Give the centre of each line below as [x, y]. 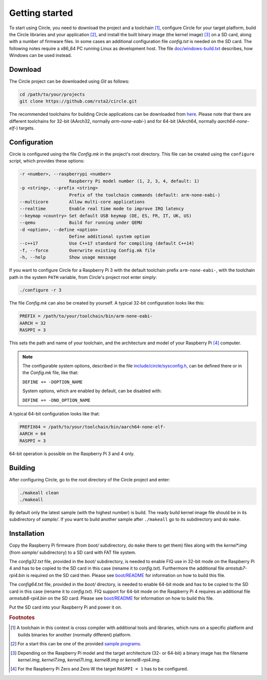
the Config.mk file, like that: [50, 373]
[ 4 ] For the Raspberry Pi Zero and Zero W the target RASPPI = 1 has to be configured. [99, 669]
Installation [27, 534]
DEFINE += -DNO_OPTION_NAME [57, 400]
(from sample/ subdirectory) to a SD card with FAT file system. [73, 552]
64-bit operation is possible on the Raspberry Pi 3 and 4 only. [72, 454]
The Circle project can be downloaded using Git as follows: [69, 81]
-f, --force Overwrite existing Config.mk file [87, 250]
